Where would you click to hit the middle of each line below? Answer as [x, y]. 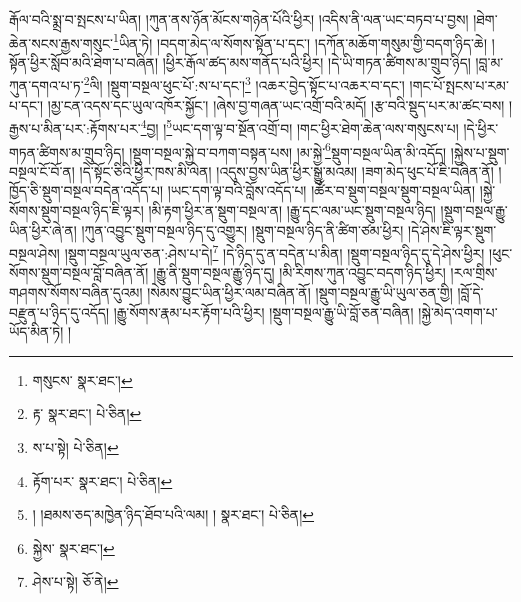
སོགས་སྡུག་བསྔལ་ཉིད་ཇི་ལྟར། [76, 209]
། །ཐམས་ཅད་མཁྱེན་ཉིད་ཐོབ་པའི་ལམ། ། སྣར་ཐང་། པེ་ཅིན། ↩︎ [173, 514]
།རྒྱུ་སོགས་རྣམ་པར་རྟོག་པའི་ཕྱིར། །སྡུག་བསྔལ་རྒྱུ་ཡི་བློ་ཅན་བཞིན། [263, 311]
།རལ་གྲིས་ [474, 272]
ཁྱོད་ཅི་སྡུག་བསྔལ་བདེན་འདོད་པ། [86, 190]
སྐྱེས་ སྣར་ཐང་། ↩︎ [73, 547]
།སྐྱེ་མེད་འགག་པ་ [458, 311]
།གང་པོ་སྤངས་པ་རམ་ [459, 85]
